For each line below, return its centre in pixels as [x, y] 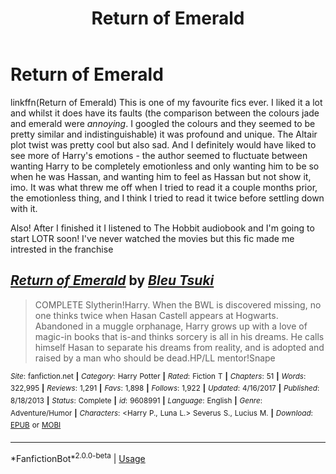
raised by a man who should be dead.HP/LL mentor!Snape [155, 358]
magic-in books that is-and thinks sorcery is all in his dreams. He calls [179, 336]
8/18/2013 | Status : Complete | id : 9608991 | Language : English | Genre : [136, 401]
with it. [24, 208]
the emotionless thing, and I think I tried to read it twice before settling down [167, 198]
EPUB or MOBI [36, 425]
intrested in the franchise [62, 249]
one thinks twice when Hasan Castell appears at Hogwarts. [156, 315]
